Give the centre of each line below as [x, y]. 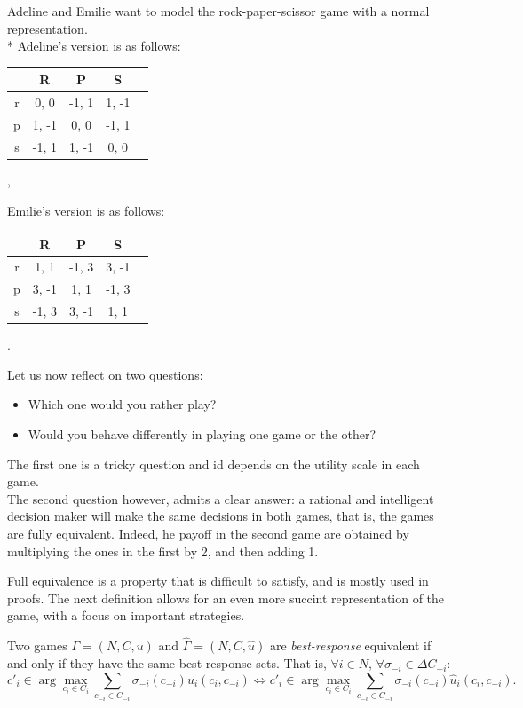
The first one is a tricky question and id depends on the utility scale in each [214, 464]
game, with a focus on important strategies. [126, 615]
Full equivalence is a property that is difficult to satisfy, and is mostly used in [218, 581]
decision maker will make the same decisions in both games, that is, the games [221, 516]
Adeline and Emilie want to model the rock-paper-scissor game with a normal [218, 11]
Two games [37, 645]
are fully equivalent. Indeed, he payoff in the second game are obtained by [208, 533]
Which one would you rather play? [122, 404]
